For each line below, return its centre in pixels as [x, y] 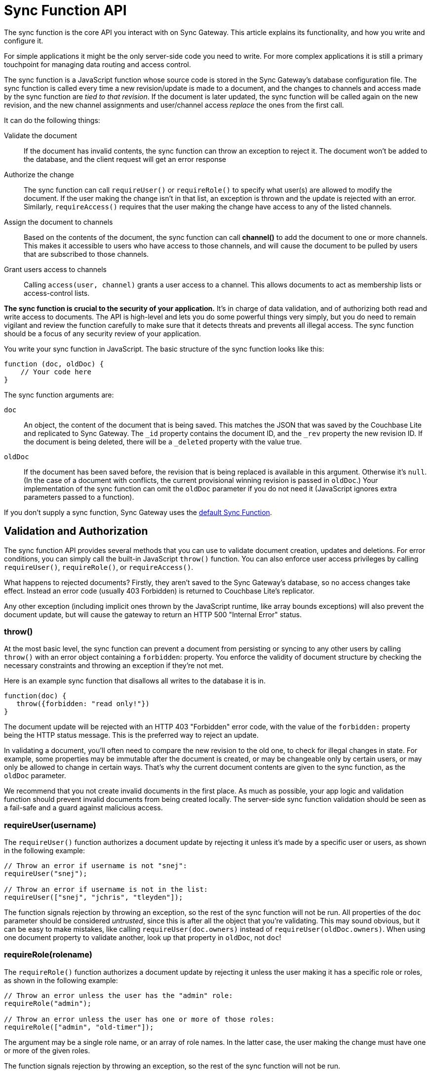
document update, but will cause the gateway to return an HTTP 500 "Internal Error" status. [153, 614]
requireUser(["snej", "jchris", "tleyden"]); [94, 897]
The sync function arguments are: [59, 395]
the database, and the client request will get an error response [125, 159]
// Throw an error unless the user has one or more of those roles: [139, 1019]
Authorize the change [39, 174]
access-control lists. [57, 293]
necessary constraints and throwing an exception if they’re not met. [114, 666]
